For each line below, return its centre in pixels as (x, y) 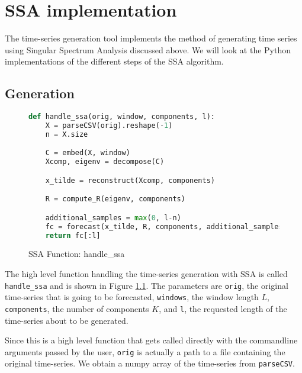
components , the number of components (77, 308)
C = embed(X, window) (88, 153)
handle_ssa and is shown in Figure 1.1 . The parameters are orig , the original (147, 285)
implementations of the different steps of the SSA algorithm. (114, 61)
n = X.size (67, 134)
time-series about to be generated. (67, 320)
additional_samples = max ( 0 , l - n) (113, 218)
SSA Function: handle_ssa (77, 254)
